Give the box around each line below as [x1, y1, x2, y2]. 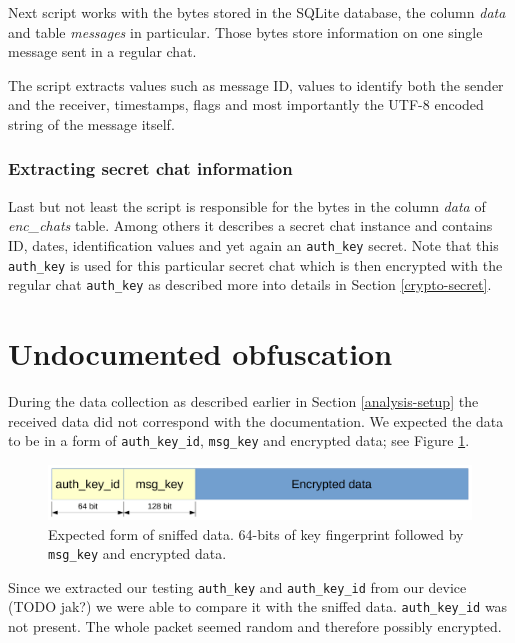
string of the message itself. [8, 113, 175, 134]
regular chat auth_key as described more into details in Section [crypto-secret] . [8, 274, 492, 295]
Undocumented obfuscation [8, 333, 393, 374]
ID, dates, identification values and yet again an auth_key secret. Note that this [8, 234, 499, 255]
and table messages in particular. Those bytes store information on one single [8, 21, 483, 42]
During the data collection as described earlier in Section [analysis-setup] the [8, 391, 479, 412]
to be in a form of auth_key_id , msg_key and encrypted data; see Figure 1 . [8, 430, 470, 451]
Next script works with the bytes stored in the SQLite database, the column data [8, 2, 506, 22]
